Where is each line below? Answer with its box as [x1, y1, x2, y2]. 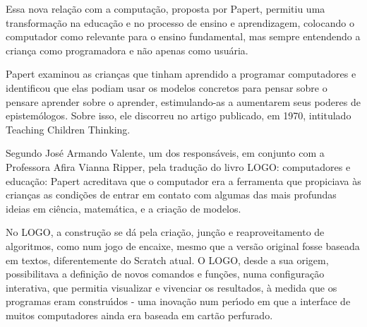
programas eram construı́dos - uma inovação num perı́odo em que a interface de [6, 294, 351, 309]
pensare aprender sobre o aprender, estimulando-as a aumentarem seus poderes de [6, 94, 361, 109]
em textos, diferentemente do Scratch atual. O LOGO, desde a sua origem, [6, 252, 329, 267]
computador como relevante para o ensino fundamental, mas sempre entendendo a [6, 29, 361, 44]
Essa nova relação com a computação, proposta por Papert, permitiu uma [6, 1, 325, 16]
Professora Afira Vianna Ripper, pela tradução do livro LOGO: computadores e [6, 159, 351, 174]
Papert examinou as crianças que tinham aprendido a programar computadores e [6, 66, 356, 81]
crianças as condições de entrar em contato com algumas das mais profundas [6, 187, 337, 202]
